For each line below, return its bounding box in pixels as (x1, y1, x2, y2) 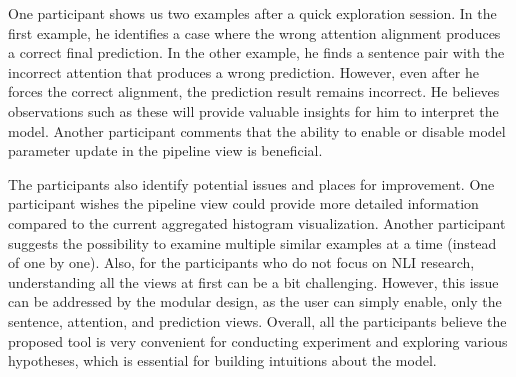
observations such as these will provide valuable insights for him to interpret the (8, 100, 499, 121)
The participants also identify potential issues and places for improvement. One (8, 173, 495, 194)
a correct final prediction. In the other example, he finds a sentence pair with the (8, 42, 505, 63)
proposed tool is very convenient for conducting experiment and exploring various (8, 330, 508, 351)
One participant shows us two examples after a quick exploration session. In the (8, 3, 497, 23)
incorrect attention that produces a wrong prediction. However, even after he (8, 61, 479, 82)
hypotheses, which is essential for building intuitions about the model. (8, 350, 437, 371)
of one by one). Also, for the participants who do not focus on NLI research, (8, 252, 475, 273)
